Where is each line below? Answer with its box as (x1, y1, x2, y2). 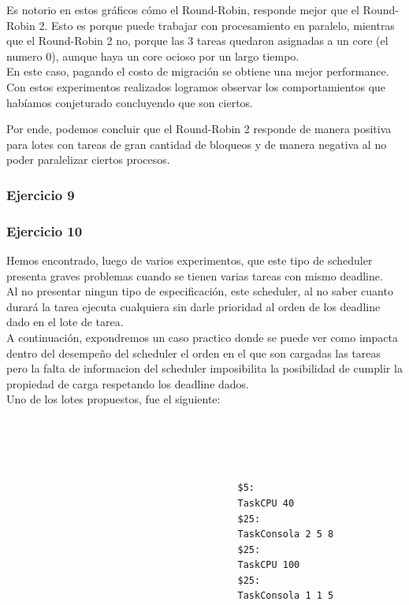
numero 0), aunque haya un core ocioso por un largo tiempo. (6, 47, 299, 64)
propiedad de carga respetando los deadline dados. (6, 375, 249, 392)
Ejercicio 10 (6, 221, 83, 240)
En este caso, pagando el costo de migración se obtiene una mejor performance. (6, 63, 389, 80)
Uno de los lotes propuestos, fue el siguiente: (6, 391, 221, 407)
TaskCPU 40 (237, 497, 295, 509)
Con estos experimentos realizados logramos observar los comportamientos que (6, 78, 386, 95)
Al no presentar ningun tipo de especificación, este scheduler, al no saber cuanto (6, 283, 393, 299)
